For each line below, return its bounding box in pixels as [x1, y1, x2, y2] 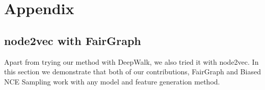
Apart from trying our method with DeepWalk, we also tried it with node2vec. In [4, 56, 259, 67]
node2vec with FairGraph [4, 32, 141, 48]
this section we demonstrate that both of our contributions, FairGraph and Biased [4, 66, 261, 77]
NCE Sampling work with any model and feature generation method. [4, 76, 220, 86]
